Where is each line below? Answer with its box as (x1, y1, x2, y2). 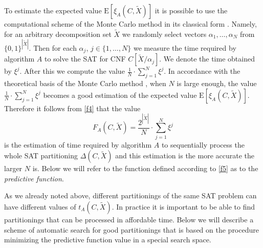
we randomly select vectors (122, 28, 207, 39)
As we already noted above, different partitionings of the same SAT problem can (4, 190, 257, 201)
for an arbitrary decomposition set (4, 28, 112, 39)
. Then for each (29, 42, 77, 53)
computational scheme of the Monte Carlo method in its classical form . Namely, (4, 18, 257, 29)
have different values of (4, 201, 76, 212)
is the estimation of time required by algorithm (4, 139, 152, 150)
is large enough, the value (177, 78, 257, 89)
